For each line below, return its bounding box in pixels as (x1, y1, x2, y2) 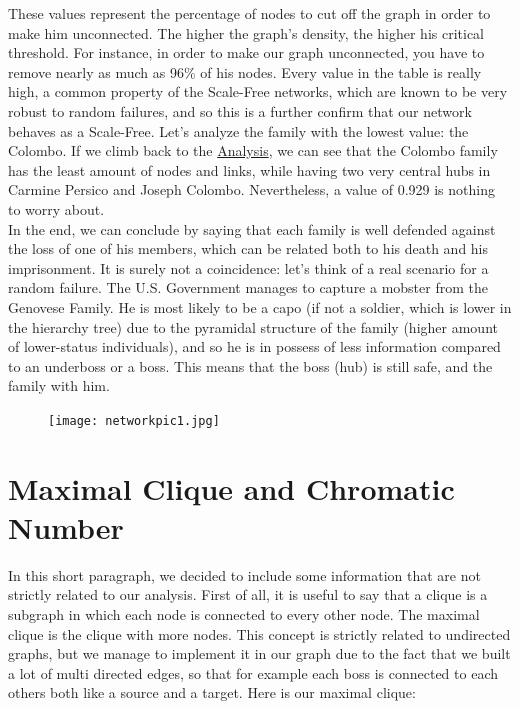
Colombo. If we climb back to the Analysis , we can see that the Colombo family (8, 140, 498, 161)
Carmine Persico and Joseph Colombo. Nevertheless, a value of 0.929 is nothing (8, 179, 495, 200)
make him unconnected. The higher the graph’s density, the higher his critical (8, 22, 485, 43)
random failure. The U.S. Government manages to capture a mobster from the (8, 277, 488, 298)
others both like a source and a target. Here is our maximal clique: (8, 682, 416, 703)
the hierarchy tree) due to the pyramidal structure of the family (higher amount (8, 316, 498, 337)
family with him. (8, 375, 110, 396)
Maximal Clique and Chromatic (8, 467, 455, 508)
